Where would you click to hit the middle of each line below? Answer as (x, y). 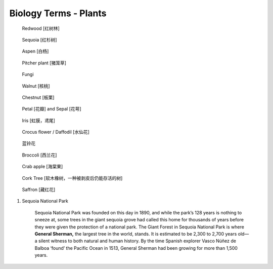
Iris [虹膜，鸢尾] (39, 120)
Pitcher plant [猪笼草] (44, 63)
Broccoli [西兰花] (39, 155)
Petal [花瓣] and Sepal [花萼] (52, 109)
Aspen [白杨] (35, 51)
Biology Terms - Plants (58, 13)
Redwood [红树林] (41, 28)
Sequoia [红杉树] (39, 40)
